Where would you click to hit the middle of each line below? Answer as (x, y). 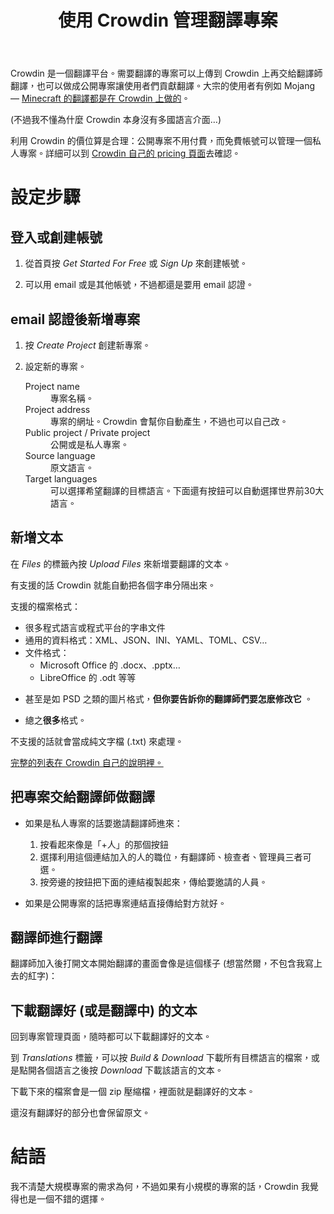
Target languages (61, 479)
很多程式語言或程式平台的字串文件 (95, 627)
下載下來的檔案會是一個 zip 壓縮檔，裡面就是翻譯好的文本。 (133, 1092)
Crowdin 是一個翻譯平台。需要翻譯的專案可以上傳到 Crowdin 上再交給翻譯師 (166, 73)
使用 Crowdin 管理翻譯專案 (168, 20)
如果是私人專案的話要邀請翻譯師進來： (103, 823)
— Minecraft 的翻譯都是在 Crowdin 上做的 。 (100, 98)
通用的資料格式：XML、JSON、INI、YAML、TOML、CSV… (146, 640)
